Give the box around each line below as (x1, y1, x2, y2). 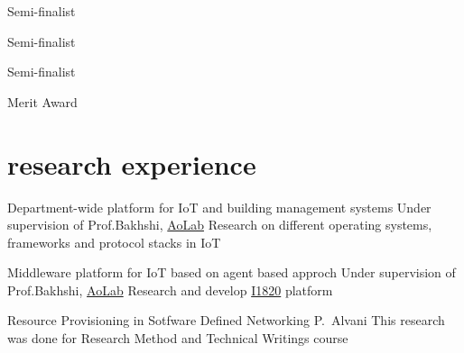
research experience (7, 145, 256, 182)
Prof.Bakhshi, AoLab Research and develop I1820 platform (7, 280, 333, 299)
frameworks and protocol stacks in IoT (7, 232, 221, 251)
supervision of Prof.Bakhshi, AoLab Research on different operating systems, (7, 215, 432, 234)
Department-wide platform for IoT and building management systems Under (7, 197, 432, 216)
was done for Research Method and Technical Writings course (7, 329, 348, 348)
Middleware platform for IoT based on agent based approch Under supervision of (7, 263, 456, 282)
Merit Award (7, 92, 78, 111)
